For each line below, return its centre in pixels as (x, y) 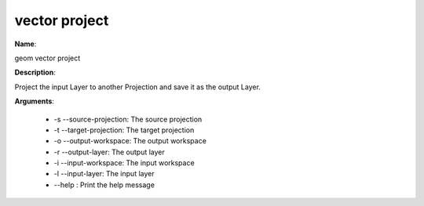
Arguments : (35, 101)
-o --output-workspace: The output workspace (130, 141)
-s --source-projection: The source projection (128, 119)
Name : (26, 44)
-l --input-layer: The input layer (104, 174)
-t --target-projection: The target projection (124, 130)
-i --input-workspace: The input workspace (124, 163)
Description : (35, 72)
